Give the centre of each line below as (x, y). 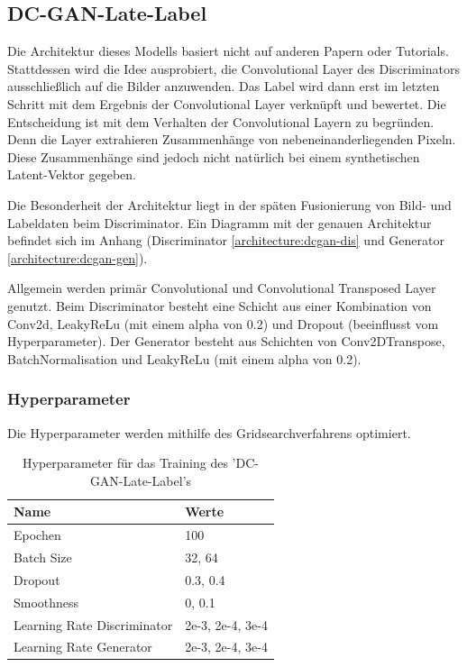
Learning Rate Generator (83, 647)
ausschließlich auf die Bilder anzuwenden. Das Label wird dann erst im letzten (224, 86)
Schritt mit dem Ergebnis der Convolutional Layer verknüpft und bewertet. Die (227, 103)
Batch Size (43, 557)
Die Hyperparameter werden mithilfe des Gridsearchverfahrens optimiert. (209, 432)
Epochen (37, 535)
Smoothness (46, 602)
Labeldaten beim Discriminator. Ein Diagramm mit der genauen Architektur (220, 222)
